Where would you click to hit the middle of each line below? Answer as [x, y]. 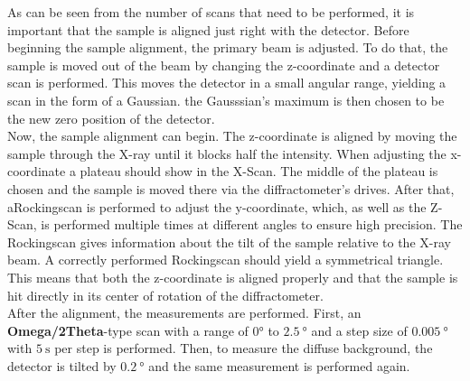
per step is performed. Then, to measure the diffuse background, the [244, 348]
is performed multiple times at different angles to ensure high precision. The [252, 224]
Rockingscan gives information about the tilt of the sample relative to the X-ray [229, 242]
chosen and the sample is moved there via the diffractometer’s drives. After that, [231, 188]
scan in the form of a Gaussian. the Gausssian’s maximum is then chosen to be [226, 100]
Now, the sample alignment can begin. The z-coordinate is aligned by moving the [232, 136]
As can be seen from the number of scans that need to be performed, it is [211, 12]
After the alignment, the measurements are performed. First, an [184, 313]
